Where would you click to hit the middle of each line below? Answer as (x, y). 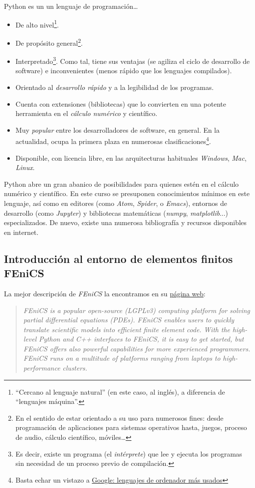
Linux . (25, 167)
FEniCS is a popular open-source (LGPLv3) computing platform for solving (137, 310)
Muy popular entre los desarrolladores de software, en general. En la (117, 129)
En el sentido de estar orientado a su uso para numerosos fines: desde (119, 417)
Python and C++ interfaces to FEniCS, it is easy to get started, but (141, 339)
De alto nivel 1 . (37, 24)
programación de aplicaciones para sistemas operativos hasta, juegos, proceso (131, 427)
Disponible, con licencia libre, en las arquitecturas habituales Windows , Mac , (131, 158)
